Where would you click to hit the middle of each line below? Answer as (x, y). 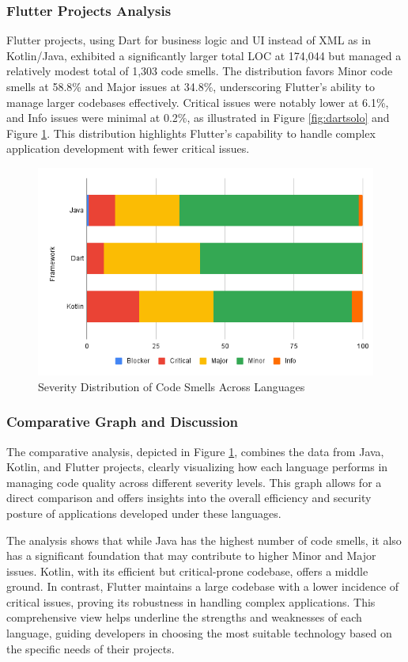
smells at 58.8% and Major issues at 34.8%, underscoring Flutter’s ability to (191, 86)
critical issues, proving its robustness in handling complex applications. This (191, 601)
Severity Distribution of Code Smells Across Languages (172, 386)
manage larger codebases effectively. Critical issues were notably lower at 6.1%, (198, 102)
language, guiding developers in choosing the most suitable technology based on (199, 633)
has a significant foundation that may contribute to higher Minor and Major (191, 555)
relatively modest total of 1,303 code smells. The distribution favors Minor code (200, 71)
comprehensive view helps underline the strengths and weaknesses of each (184, 617)
